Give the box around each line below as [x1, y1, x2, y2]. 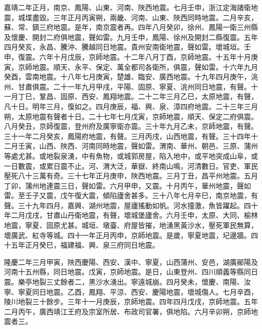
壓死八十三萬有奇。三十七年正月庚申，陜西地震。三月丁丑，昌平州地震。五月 [4, 170, 258, 181]
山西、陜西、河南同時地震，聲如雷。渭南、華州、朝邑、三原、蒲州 [39, 140, 258, 151]
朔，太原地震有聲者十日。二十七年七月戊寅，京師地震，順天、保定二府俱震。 [4, 111, 258, 121]
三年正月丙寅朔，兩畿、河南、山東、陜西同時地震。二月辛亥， [53, 12, 258, 22]
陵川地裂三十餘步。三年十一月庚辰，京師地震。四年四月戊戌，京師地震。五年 [4, 296, 258, 307]
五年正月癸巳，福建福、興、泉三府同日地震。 [11, 240, 159, 250]
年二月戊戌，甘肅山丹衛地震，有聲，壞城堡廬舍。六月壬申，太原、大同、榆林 [4, 210, 258, 220]
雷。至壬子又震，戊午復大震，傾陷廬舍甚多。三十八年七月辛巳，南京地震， [4, 190, 251, 201]
